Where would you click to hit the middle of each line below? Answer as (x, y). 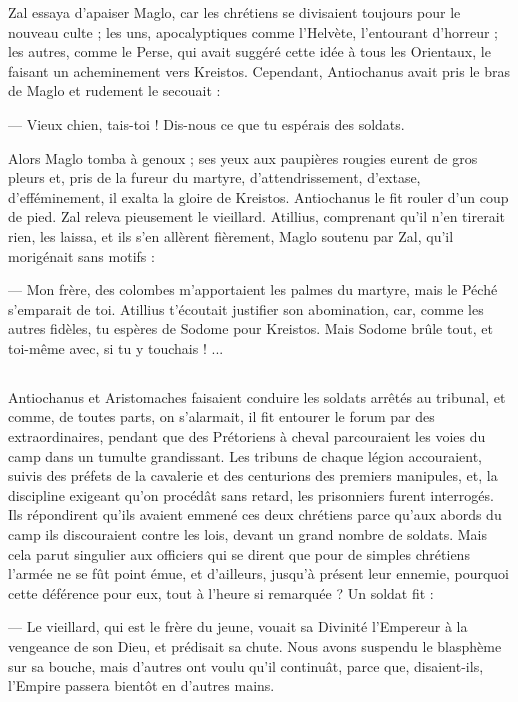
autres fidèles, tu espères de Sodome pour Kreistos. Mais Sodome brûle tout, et (250, 328)
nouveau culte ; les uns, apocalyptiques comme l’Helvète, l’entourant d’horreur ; (253, 31)
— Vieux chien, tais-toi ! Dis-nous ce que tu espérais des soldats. (206, 123)
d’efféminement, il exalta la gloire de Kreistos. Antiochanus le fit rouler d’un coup (258, 196)
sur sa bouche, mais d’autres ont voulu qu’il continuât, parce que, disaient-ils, (246, 665)
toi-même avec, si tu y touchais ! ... (116, 347)
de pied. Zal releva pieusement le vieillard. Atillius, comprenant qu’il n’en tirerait (256, 216)
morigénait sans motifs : (81, 255)
